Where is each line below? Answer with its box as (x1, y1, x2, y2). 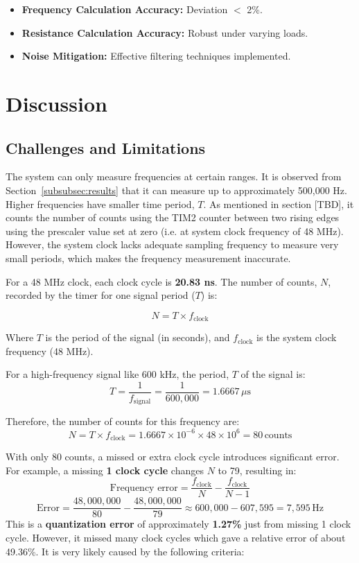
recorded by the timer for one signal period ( (6, 288, 195, 302)
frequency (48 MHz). (6, 343, 94, 358)
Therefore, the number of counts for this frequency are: (6, 414, 240, 428)
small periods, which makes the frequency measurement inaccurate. (6, 250, 291, 265)
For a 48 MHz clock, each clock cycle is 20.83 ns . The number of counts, (6, 274, 317, 288)
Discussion (6, 89, 107, 117)
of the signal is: (240, 367, 306, 381)
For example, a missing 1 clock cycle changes (6, 462, 204, 477)
